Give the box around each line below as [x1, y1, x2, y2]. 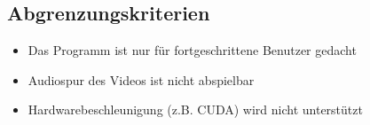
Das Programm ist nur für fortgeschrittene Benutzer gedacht [28, 41, 357, 59]
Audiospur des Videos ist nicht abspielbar [28, 70, 255, 89]
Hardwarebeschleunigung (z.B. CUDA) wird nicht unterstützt [28, 100, 363, 119]
